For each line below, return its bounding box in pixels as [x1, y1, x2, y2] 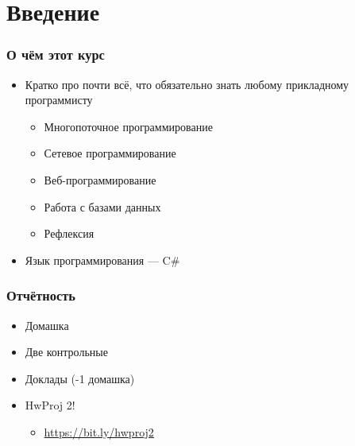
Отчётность [6, 285, 75, 305]
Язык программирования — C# [25, 251, 180, 268]
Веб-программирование [44, 171, 156, 188]
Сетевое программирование [44, 145, 176, 161]
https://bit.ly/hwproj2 [44, 423, 154, 440]
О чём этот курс [6, 45, 105, 64]
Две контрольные [25, 343, 108, 360]
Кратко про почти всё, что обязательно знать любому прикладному [25, 76, 349, 92]
